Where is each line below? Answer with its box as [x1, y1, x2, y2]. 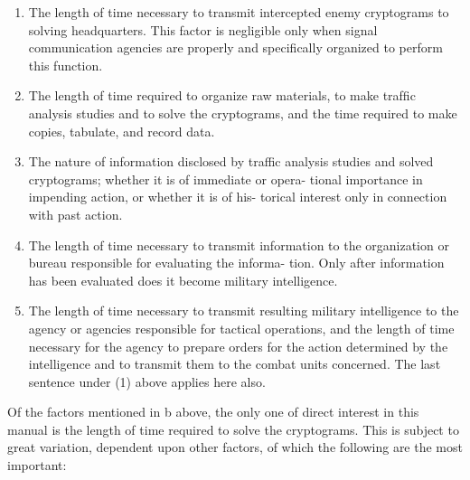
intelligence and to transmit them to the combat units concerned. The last [28, 354, 441, 373]
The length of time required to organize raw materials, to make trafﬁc [28, 86, 416, 105]
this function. [28, 55, 103, 74]
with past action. [28, 204, 123, 223]
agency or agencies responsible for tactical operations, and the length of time [28, 318, 455, 337]
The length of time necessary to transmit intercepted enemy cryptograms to [28, 3, 449, 21]
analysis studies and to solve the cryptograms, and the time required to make [28, 103, 457, 122]
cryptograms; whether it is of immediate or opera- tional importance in [28, 169, 423, 188]
